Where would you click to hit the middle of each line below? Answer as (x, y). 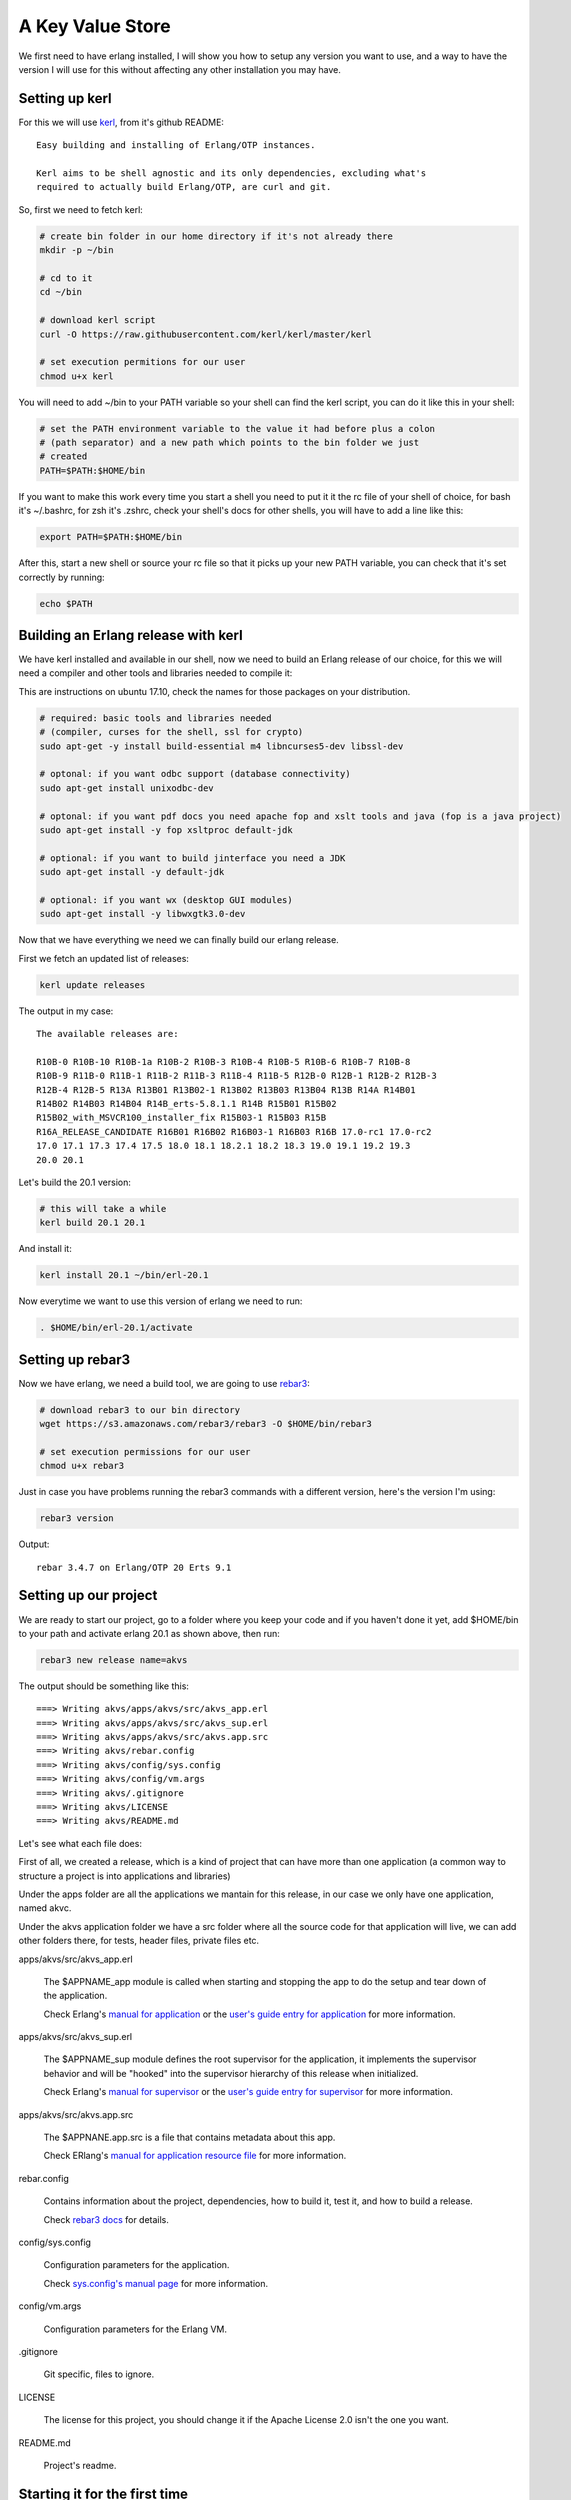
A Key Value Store (94, 26)
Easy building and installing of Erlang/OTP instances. (176, 145)
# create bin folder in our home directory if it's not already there (216, 236)
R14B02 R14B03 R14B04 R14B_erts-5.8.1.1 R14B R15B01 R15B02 (186, 1103)
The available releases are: (107, 1034)
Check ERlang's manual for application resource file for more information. (195, 2156)
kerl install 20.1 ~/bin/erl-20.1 (124, 1275)
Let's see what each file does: (80, 1843)
